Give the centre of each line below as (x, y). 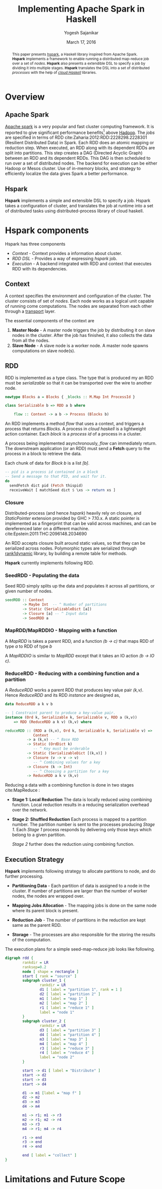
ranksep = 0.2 (35, 967)
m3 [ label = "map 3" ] (64, 1039)
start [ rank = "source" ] (50, 976)
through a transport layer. (30, 311)
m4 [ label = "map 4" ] (64, 1044)
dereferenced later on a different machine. (47, 528)
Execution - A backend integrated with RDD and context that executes (82, 264)
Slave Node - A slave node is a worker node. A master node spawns (80, 345)
